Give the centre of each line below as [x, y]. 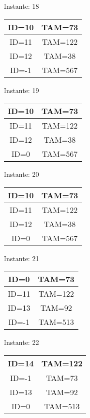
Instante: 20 [22, 174]
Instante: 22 [22, 342]
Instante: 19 [22, 90]
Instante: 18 [22, 6]
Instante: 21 [22, 258]
